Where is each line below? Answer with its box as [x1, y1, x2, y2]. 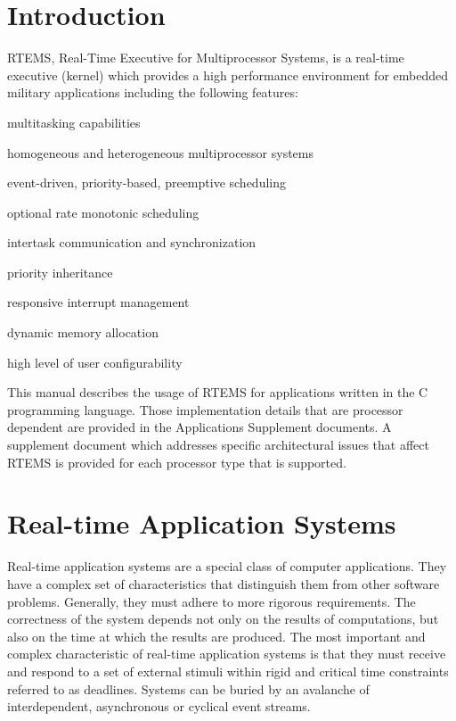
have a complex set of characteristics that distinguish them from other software [7, 574, 440, 593]
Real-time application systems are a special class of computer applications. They [7, 557, 447, 576]
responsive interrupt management [7, 293, 190, 311]
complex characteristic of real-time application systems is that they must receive [7, 644, 446, 663]
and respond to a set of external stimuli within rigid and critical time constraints [7, 661, 449, 680]
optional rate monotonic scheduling [7, 203, 199, 221]
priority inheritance [7, 262, 113, 281]
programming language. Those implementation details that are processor [7, 400, 403, 419]
